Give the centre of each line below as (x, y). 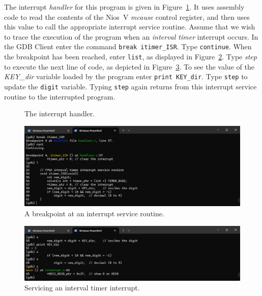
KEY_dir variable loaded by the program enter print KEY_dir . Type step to (126, 76)
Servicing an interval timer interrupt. (82, 288)
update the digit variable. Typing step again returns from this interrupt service (130, 86)
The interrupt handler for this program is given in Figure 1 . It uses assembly (124, 7)
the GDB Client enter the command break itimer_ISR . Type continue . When (128, 46)
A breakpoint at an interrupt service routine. (94, 213)
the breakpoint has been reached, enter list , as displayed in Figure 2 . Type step (130, 57)
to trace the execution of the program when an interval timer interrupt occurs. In (131, 36)
